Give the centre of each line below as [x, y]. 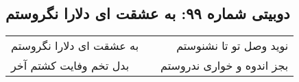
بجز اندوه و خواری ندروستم [225, 66]
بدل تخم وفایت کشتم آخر [70, 66]
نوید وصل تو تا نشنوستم [232, 46]
